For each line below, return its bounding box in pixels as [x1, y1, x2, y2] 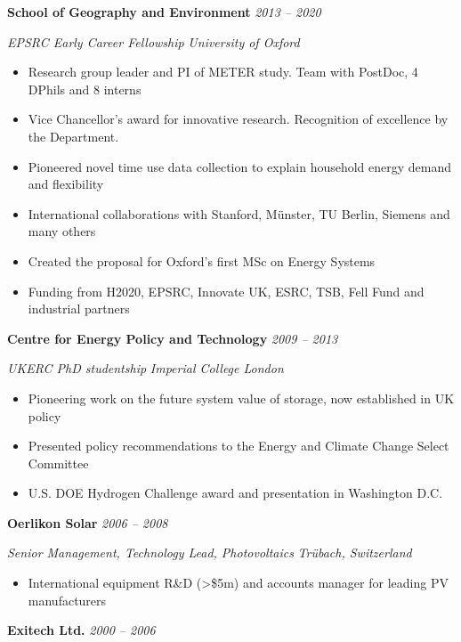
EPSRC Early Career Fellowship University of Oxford [7, 32, 300, 51]
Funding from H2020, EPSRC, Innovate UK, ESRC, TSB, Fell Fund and [28, 281, 425, 300]
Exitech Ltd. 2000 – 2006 [7, 621, 156, 639]
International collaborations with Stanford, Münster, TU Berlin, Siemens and [28, 204, 450, 223]
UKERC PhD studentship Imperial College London [7, 359, 284, 378]
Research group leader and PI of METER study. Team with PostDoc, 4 [28, 62, 418, 81]
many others [28, 222, 96, 240]
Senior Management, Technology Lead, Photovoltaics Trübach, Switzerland [7, 543, 412, 562]
